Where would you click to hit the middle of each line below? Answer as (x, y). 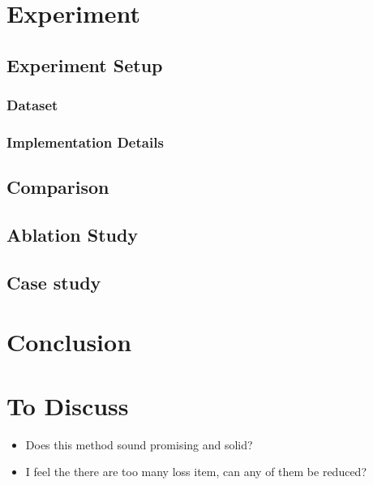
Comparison (58, 187)
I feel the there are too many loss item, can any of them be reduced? (196, 472)
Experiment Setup (85, 64)
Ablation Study (73, 235)
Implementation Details (85, 142)
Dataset (32, 105)
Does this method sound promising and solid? (139, 444)
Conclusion (69, 342)
